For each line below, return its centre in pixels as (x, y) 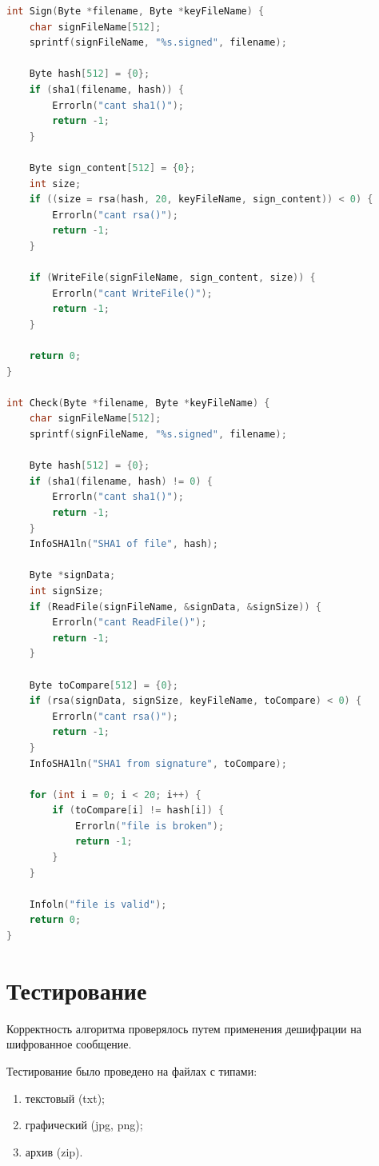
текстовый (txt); (65, 1098)
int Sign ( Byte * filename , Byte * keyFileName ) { (136, 11)
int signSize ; (66, 591)
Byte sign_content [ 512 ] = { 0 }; (112, 168)
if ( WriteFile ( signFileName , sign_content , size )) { (172, 278)
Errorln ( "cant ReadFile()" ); (130, 623)
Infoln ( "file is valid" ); (98, 904)
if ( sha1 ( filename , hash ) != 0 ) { (121, 481)
